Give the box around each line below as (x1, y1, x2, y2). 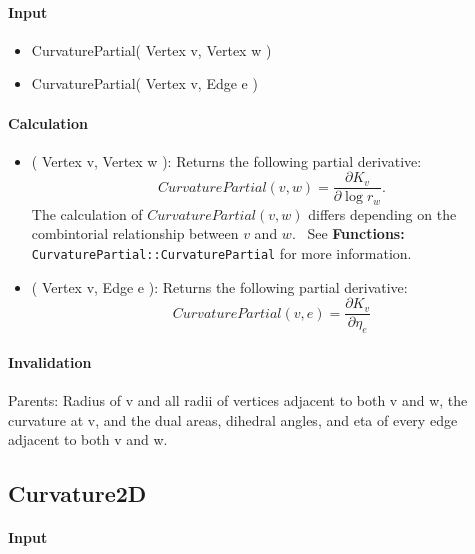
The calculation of (31, 203, 143, 224)
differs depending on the (308, 203, 457, 224)
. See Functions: (291, 223, 405, 244)
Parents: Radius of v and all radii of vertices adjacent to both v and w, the (8, 389, 468, 410)
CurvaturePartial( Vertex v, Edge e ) (31, 73, 258, 94)
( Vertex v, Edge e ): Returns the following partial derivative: (31, 276, 408, 297)
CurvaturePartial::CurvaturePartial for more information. (31, 243, 412, 264)
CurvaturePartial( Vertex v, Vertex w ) (31, 39, 272, 60)
